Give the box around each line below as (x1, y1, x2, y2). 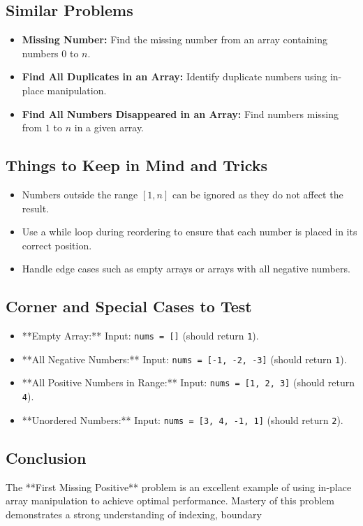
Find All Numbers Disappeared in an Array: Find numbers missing (22, 106, 339, 121)
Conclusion (6, 446, 87, 468)
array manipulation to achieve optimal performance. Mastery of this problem (6, 493, 334, 508)
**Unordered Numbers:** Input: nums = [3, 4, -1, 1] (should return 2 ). (22, 412, 343, 427)
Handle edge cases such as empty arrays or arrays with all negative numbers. (22, 261, 350, 276)
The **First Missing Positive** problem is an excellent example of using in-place (6, 479, 352, 494)
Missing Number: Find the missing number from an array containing (22, 32, 328, 47)
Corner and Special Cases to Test (6, 295, 252, 317)
